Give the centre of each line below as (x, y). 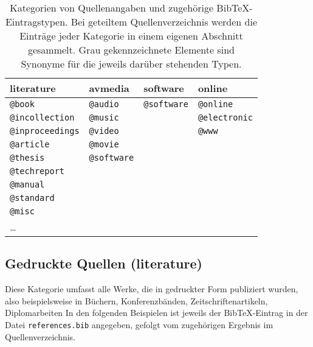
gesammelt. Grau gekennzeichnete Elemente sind (131, 50)
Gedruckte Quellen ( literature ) (104, 263)
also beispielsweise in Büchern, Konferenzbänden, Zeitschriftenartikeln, (136, 300)
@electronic (225, 117)
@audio (104, 104)
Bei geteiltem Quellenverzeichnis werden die (164, 22)
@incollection (42, 117)
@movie (104, 144)
